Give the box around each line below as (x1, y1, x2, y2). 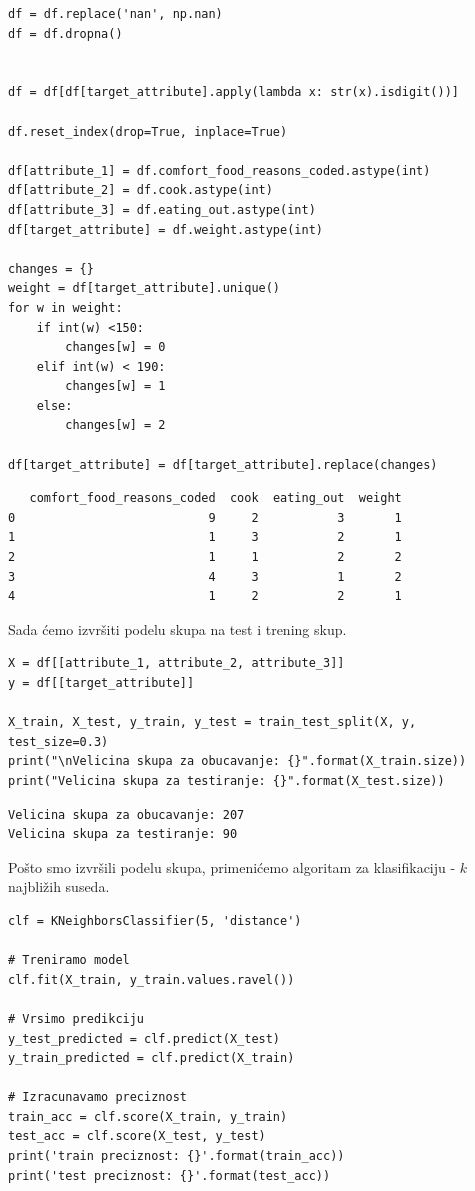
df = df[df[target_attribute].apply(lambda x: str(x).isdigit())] (8, 85, 460, 100)
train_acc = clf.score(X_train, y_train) (8, 1109, 288, 1124)
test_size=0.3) (8, 734, 109, 749)
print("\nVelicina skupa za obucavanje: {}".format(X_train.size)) (8, 754, 467, 769)
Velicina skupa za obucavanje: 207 (8, 807, 245, 822)
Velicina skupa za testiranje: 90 (8, 827, 238, 842)
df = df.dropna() (8, 26, 123, 41)
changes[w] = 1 (65, 379, 166, 394)
